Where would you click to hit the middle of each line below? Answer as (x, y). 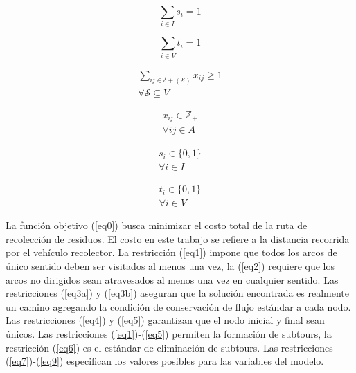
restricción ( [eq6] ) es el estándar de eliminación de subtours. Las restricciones (169, 347)
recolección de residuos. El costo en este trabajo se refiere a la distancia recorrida (178, 238)
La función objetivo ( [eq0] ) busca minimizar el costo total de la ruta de (157, 225)
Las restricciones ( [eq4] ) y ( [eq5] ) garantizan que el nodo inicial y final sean (165, 320)
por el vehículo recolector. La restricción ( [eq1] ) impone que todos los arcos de (171, 252)
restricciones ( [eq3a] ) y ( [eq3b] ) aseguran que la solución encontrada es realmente (178, 293)
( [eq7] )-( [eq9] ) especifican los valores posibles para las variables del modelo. (165, 361)
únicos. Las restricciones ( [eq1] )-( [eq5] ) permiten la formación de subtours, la (169, 333)
